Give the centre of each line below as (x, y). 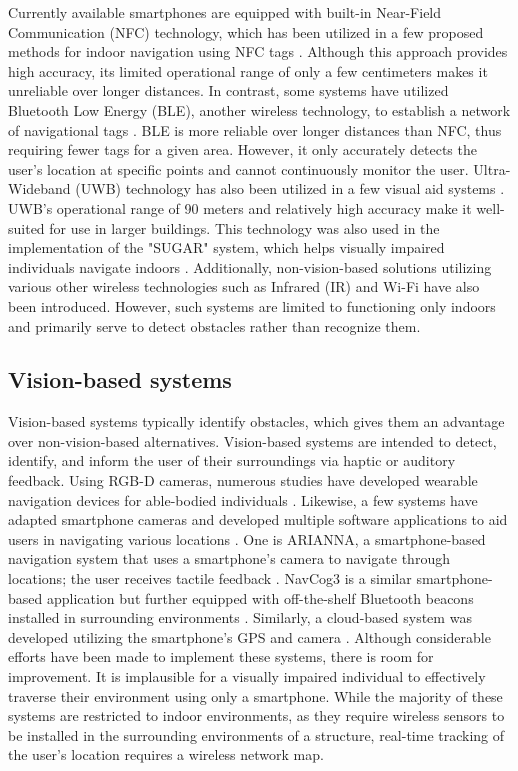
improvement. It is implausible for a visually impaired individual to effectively (247, 676)
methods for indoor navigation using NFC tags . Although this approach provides (258, 51)
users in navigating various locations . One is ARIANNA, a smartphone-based (247, 538)
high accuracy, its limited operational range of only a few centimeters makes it (248, 70)
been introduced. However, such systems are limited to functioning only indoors (252, 305)
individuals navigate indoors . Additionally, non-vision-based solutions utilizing (250, 266)
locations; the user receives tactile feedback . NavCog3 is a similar (210, 578)
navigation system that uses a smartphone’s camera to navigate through (229, 558)
